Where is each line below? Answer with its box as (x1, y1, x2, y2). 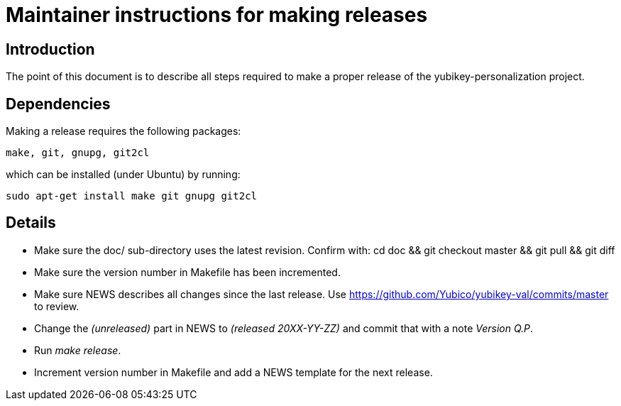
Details (6, 214, 56, 232)
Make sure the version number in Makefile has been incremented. (34, 265, 341, 278)
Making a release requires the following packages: (6, 125, 241, 138)
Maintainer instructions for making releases (6, 3, 428, 27)
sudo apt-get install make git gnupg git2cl (6, 190, 258, 202)
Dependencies (6, 94, 111, 113)
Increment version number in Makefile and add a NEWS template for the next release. (34, 366, 433, 378)
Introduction (6, 40, 95, 58)
